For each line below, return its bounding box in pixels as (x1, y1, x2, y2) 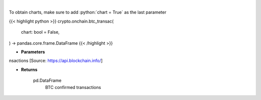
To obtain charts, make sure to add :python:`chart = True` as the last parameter (9, 10, 167, 15)
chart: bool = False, (21, 29, 60, 35)
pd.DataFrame (33, 77, 62, 84)
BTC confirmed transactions (45, 84, 101, 90)
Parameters (21, 49, 45, 55)
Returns (21, 66, 38, 72)
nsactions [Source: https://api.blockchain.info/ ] (9, 58, 103, 63)
